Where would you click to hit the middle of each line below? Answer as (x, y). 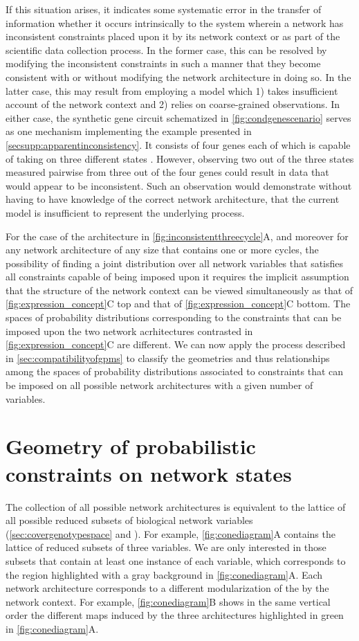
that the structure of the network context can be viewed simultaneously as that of (179, 290)
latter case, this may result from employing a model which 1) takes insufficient (172, 90)
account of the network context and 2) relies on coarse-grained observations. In (173, 104)
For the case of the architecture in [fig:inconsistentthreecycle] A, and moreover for (177, 236)
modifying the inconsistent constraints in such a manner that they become (163, 63)
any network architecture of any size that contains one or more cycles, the (162, 250)
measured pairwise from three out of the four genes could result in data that (167, 172)
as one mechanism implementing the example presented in (129, 131)
